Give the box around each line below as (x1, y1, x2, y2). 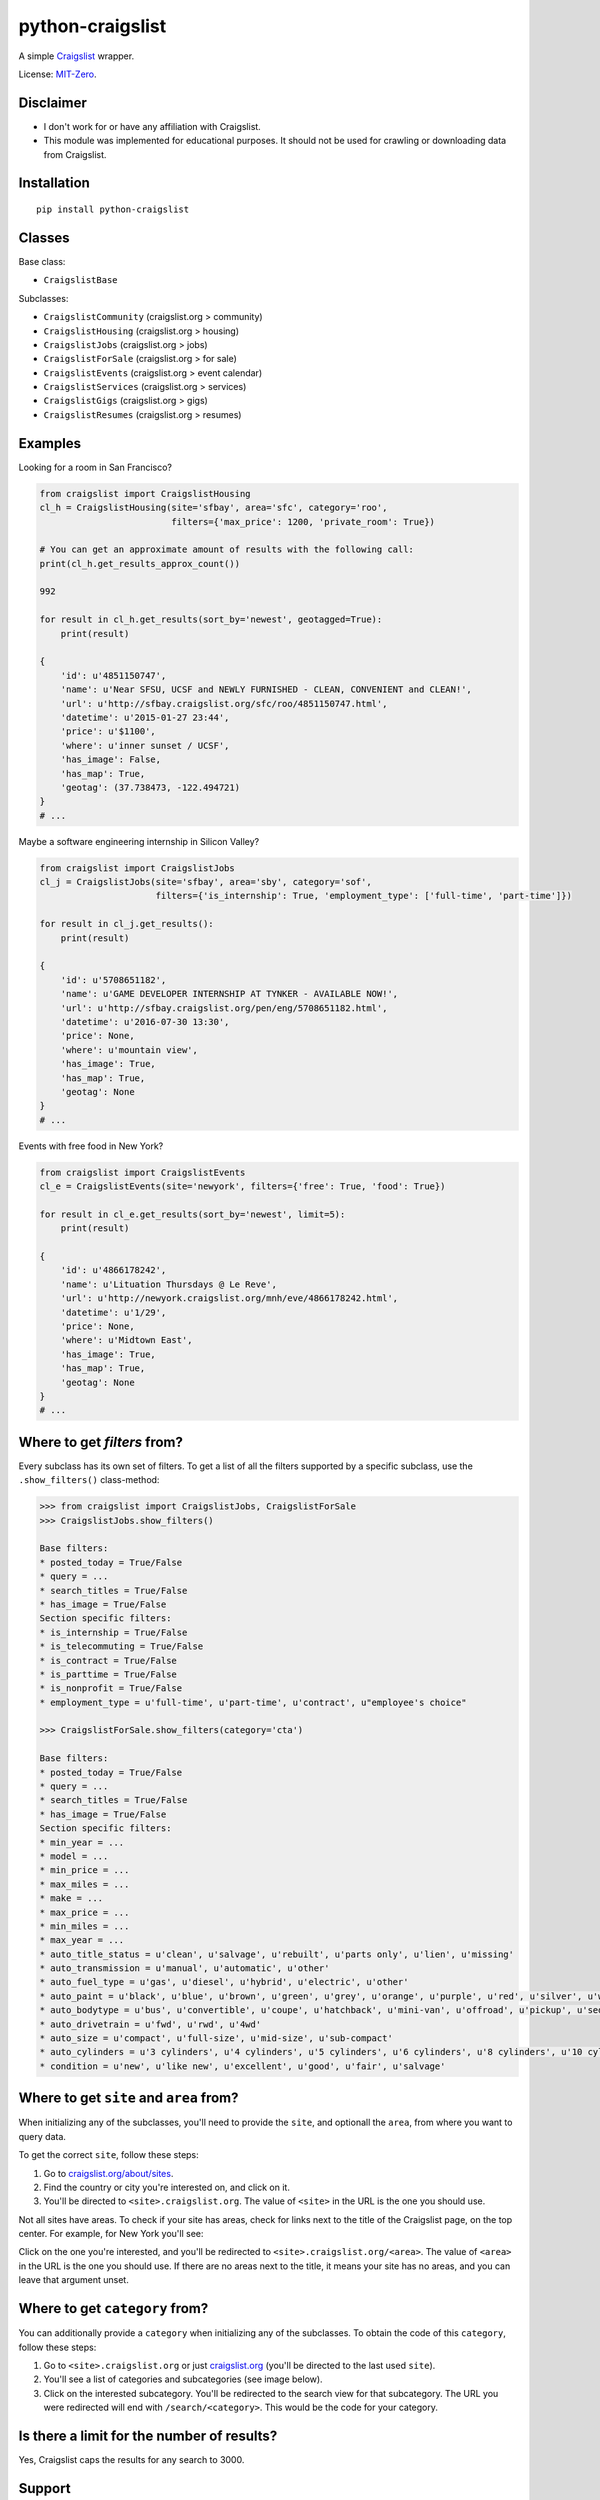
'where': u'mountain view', (60, 1044, 199, 1055)
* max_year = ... (39, 1935, 125, 1946)
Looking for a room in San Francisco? (18, 461, 173, 473)
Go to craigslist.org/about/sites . (43, 2167, 174, 2179)
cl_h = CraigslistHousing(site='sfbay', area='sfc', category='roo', (39, 502, 388, 514)
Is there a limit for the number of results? (18, 2427, 278, 2444)
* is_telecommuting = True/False (39, 1641, 204, 1652)
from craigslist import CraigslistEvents (39, 1166, 246, 1178)
